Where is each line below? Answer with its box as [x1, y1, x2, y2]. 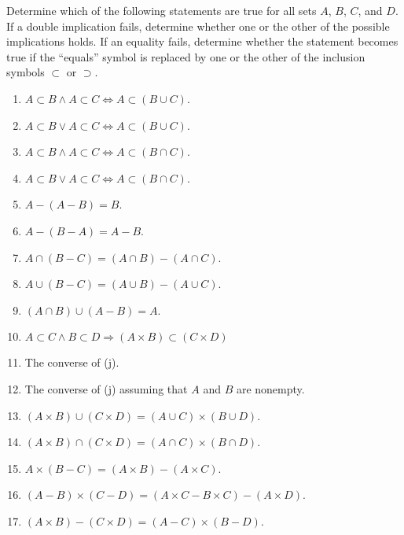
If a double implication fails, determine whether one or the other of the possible [6, 17, 390, 34]
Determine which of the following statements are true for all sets [6, 2, 317, 18]
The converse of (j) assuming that [24, 380, 188, 397]
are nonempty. [236, 380, 305, 397]
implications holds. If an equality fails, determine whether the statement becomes [6, 33, 398, 50]
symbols [6, 64, 45, 80]
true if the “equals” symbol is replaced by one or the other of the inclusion [6, 48, 365, 65]
